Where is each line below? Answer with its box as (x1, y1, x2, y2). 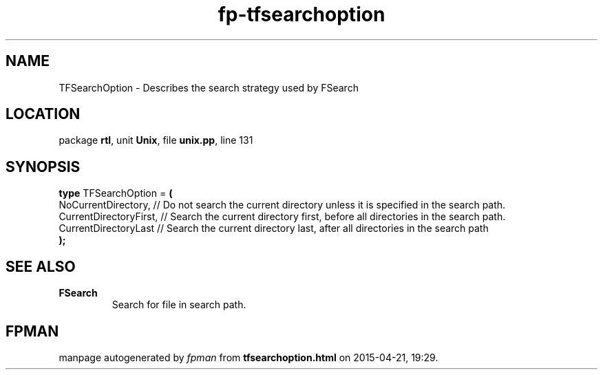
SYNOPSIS (6, 158, 81, 175)
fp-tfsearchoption (218, 3, 385, 26)
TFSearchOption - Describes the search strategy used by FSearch (59, 81, 359, 94)
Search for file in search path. (112, 299, 246, 311)
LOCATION (6, 105, 81, 123)
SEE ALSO (6, 257, 76, 275)
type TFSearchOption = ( (59, 187, 173, 200)
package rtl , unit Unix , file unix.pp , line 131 (59, 134, 253, 147)
